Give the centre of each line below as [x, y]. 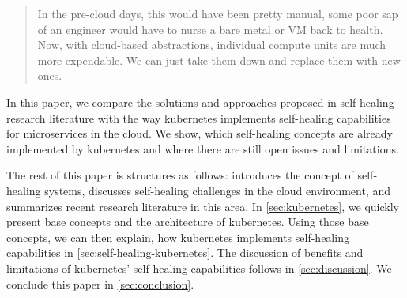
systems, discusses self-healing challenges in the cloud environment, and [218, 190]
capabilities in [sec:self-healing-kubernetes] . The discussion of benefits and [185, 253]
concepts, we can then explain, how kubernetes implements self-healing [178, 237]
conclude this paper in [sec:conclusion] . [100, 283]
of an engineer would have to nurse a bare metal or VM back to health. [210, 29]
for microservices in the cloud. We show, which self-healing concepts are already [200, 133]
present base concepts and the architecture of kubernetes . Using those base [188, 222]
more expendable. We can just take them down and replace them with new [219, 60]
